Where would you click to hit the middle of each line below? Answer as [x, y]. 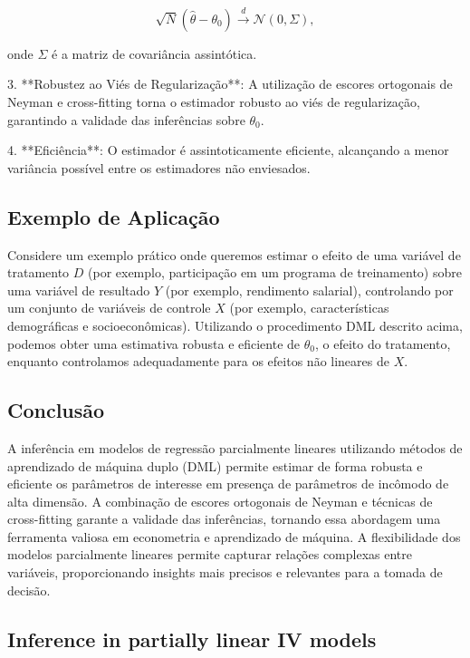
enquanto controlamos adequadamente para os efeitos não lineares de [198, 361]
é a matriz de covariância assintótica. [154, 53]
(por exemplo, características [309, 308]
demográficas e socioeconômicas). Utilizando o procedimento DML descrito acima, [235, 325]
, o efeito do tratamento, [383, 343]
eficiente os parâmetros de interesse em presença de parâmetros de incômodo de [228, 484]
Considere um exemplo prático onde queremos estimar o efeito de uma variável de [234, 254]
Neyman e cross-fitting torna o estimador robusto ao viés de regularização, [214, 101]
